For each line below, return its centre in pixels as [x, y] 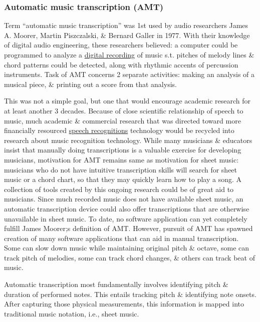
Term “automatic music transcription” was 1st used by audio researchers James [126, 25]
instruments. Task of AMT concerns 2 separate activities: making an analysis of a [129, 74]
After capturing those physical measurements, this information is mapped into [124, 304]
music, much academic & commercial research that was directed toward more [122, 120]
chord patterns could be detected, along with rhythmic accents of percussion [121, 64]
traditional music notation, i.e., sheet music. [72, 313]
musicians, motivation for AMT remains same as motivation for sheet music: [121, 159]
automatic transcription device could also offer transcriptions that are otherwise [127, 208]
